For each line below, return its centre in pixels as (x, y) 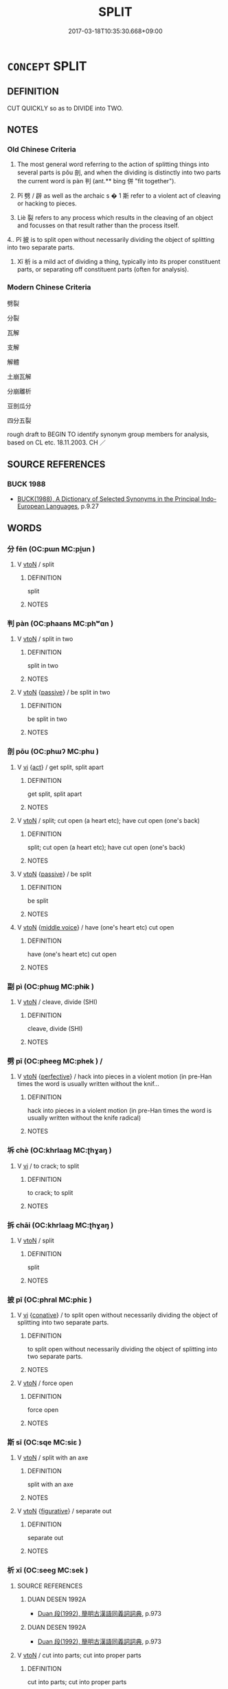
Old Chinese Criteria (42, 150)
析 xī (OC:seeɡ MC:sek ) (48, 1570)
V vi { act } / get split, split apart (60, 767)
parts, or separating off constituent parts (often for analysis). (103, 269)
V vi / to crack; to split (48, 1166)
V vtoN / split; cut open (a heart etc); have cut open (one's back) (109, 820)
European (31, 506)
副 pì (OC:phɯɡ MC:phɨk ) (51, 986)
